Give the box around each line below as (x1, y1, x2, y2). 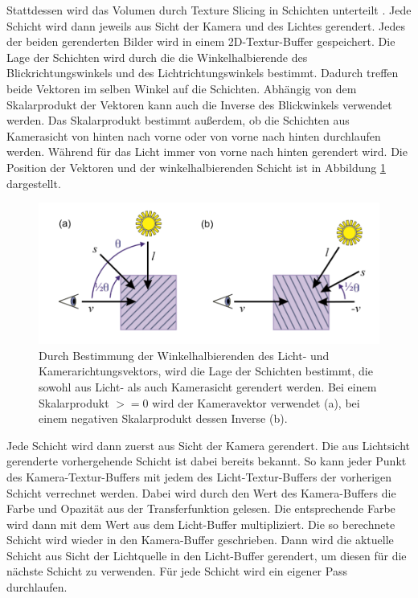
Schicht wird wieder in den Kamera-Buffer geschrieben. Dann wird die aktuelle (6, 531, 394, 548)
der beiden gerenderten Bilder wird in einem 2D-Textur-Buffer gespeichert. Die (6, 33, 395, 50)
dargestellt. (6, 174, 61, 191)
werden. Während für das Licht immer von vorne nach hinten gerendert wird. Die (6, 143, 408, 160)
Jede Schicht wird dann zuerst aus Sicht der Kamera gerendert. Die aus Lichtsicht (6, 436, 410, 453)
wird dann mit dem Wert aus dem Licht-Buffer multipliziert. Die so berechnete (6, 515, 395, 532)
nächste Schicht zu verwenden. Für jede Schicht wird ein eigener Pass (6, 563, 347, 580)
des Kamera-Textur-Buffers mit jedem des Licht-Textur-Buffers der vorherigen (6, 468, 392, 485)
